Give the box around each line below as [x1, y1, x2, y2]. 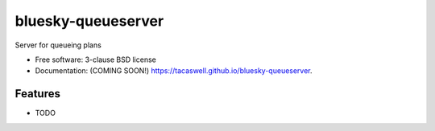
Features [14, 87, 60, 100]
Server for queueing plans [14, 40, 102, 50]
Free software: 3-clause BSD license [35, 55, 156, 64]
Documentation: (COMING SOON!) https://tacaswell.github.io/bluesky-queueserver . [35, 66, 313, 76]
